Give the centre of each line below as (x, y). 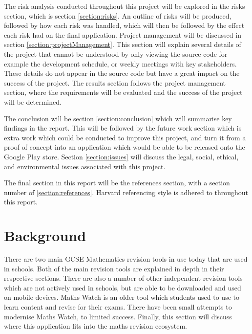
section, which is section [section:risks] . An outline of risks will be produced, (118, 15)
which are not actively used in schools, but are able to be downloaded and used (123, 287)
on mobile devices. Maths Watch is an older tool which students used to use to (122, 297)
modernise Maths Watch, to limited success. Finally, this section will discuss (118, 316)
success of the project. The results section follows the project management (115, 82)
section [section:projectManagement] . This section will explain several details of (123, 44)
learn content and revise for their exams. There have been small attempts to (118, 306)
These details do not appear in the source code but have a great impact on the (122, 73)
